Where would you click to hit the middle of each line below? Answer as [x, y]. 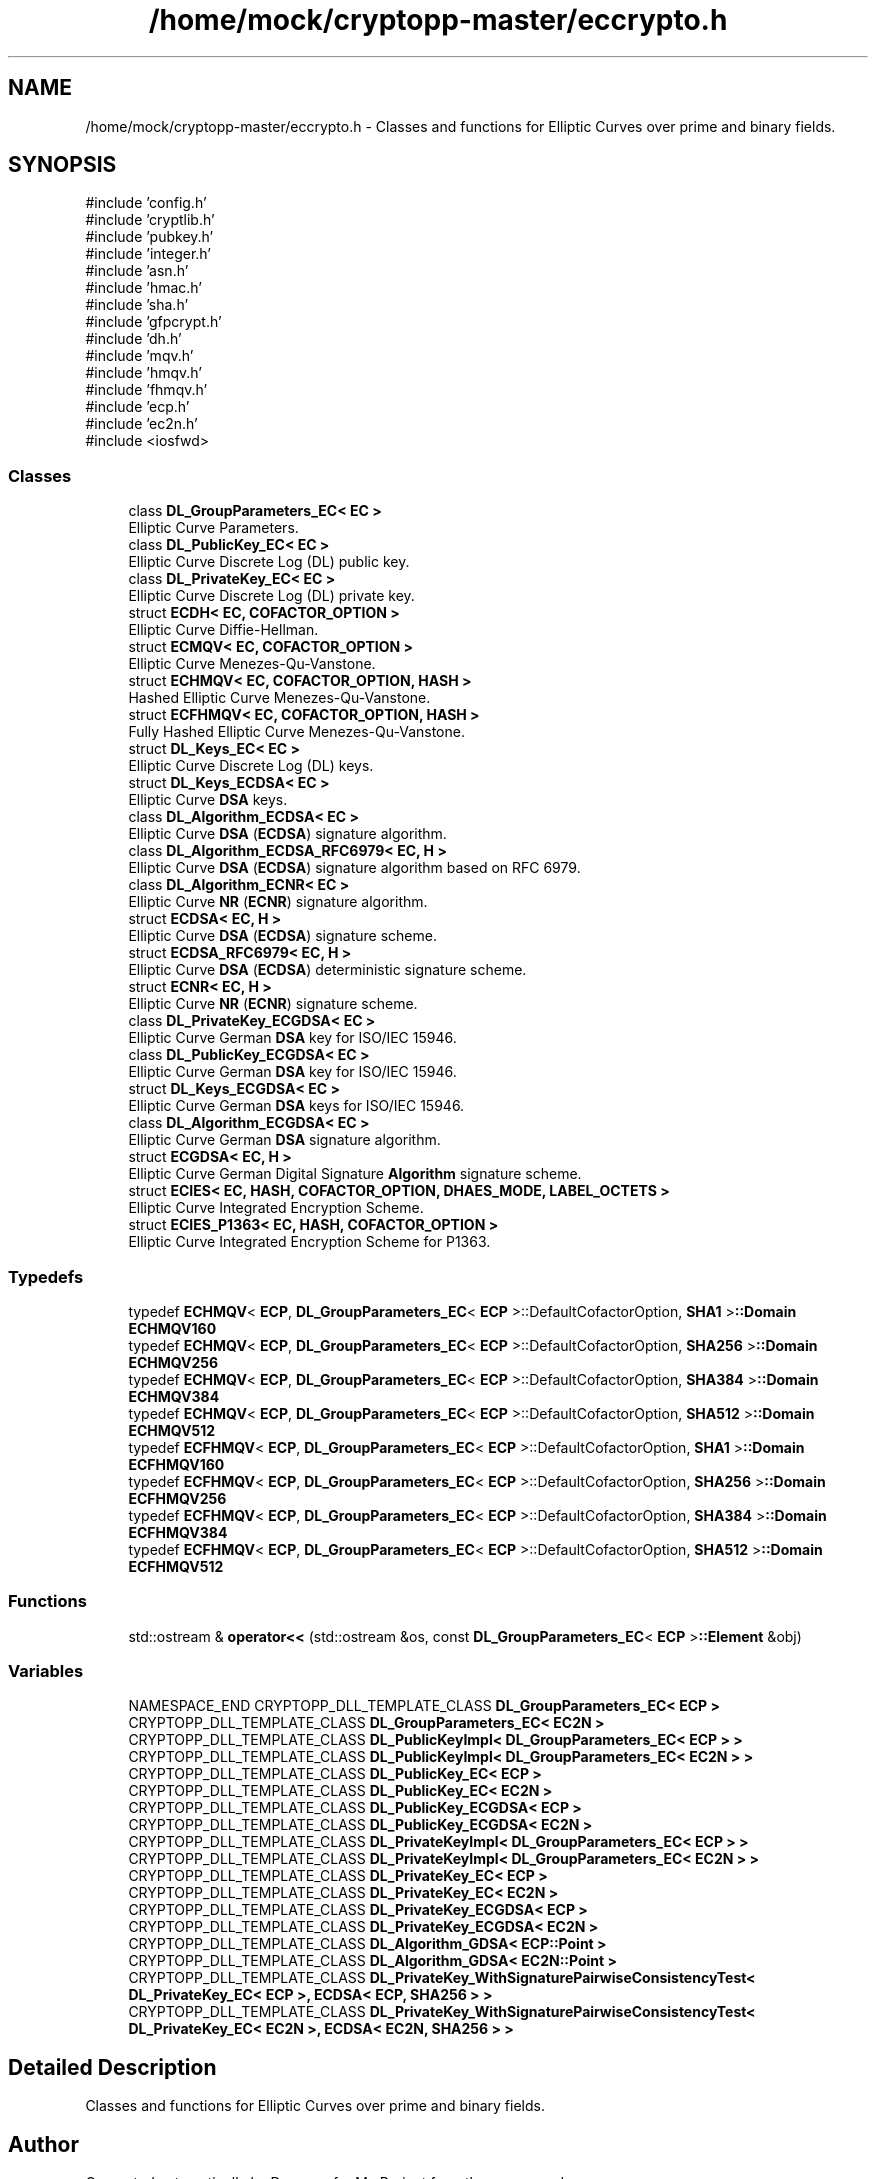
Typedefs [46, 1276]
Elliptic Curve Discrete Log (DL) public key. [269, 562]
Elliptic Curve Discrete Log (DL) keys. [251, 766]
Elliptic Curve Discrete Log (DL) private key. [271, 596]
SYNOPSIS [62, 165]
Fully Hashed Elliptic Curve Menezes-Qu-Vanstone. [296, 732]
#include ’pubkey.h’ [149, 237]
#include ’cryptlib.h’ [150, 220]
